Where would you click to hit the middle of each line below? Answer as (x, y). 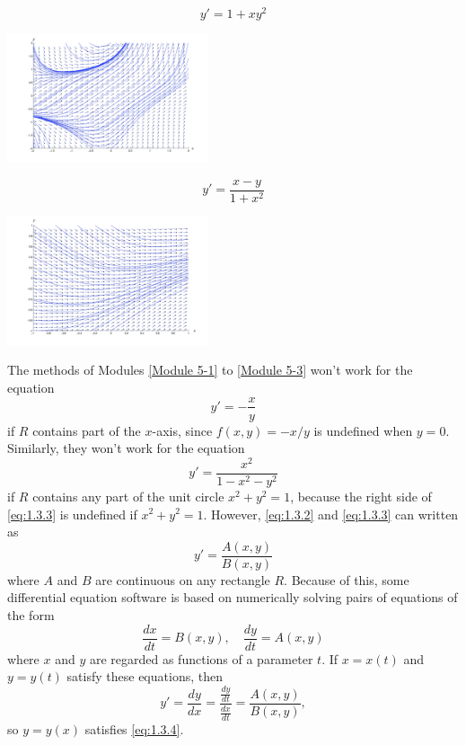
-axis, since (182, 430)
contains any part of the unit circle (128, 496)
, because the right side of (361, 496)
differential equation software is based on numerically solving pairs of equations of (233, 597)
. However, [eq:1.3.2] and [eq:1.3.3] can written (331, 514)
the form (31, 614)
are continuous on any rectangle (183, 579)
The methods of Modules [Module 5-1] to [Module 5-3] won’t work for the (210, 370)
